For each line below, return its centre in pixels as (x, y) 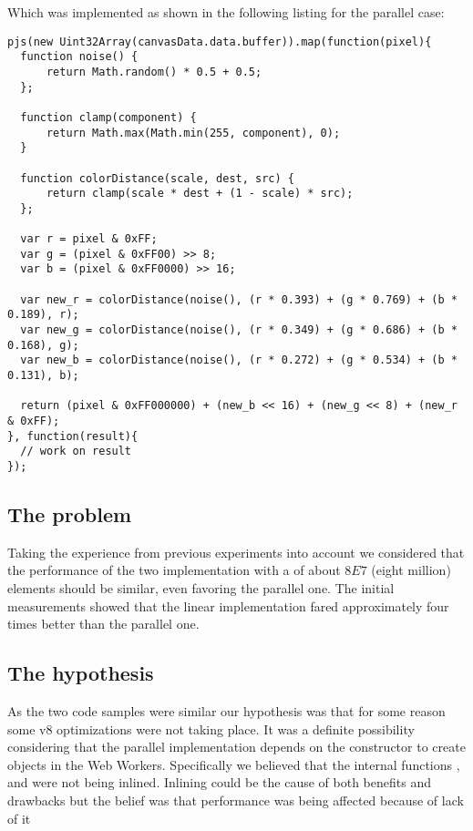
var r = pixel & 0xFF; (89, 239)
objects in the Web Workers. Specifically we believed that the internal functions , (234, 764)
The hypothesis (81, 673)
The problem (70, 514)
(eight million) (411, 570)
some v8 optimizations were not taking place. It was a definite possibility (211, 728)
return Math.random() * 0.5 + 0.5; (154, 72)
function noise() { (79, 57)
